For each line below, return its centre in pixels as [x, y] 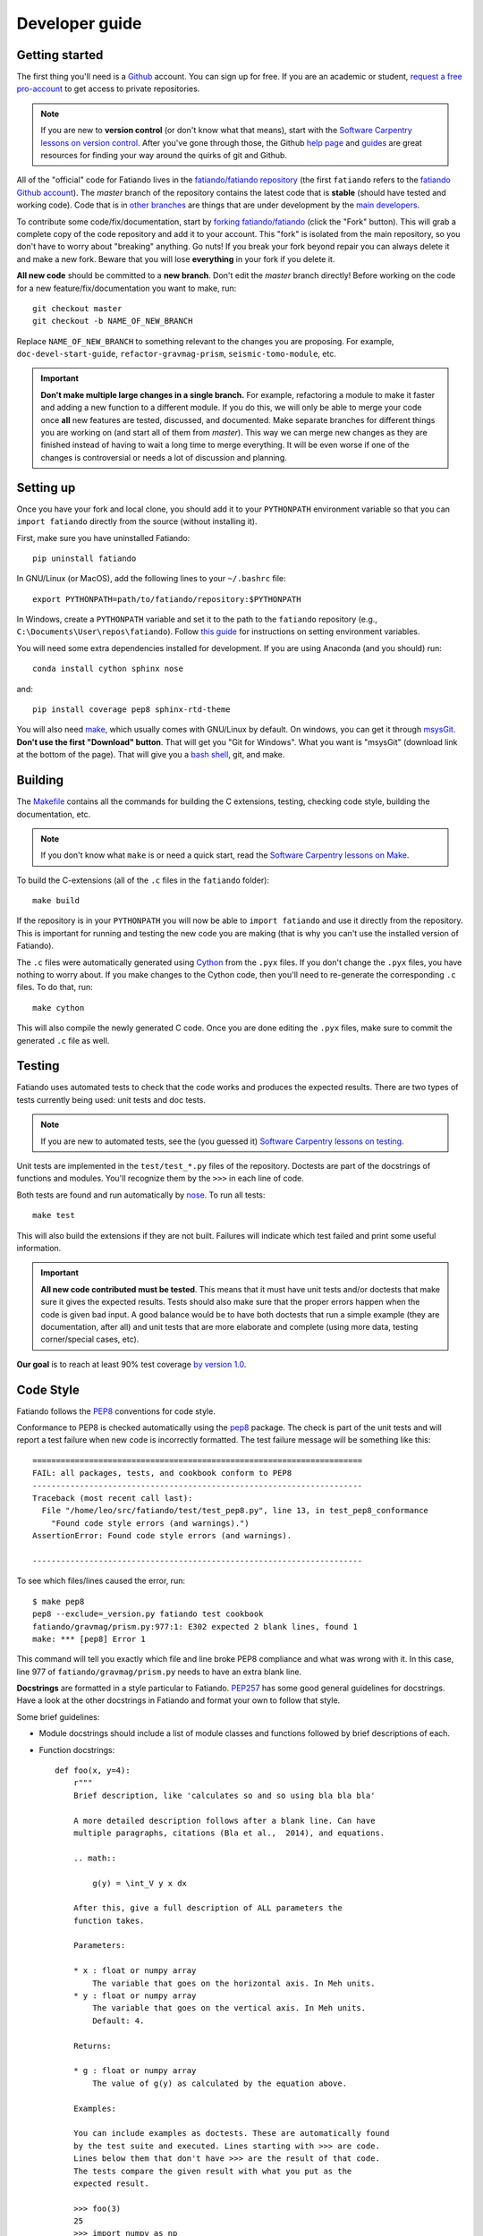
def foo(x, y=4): [93, 1770]
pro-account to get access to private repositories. [108, 89]
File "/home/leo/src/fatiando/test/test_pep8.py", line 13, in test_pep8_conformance [235, 1511]
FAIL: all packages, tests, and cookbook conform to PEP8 [162, 1473]
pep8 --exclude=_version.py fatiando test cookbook [148, 1614]
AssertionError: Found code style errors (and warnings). [162, 1536]
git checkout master [77, 308]
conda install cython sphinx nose [108, 669]
